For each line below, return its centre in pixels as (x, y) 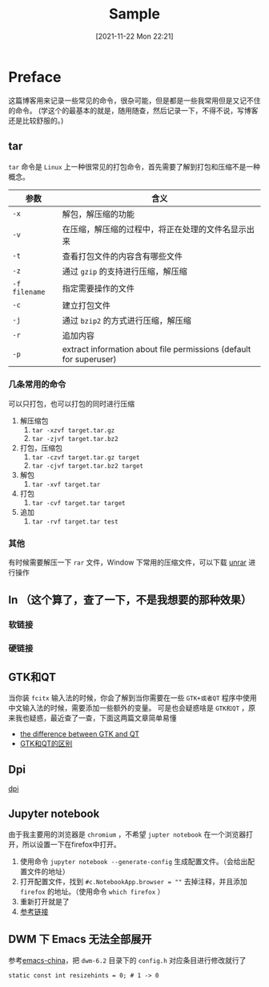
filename (29, 292)
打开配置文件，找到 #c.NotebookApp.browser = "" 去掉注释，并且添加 (133, 881)
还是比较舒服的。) (36, 120)
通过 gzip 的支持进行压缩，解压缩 (125, 271)
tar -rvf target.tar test (75, 522)
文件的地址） (48, 871)
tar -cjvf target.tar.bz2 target (88, 466)
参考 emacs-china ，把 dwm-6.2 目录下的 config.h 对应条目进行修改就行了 (127, 960)
